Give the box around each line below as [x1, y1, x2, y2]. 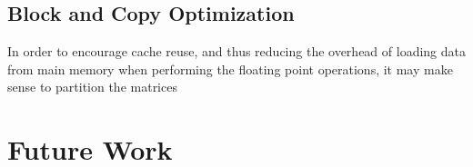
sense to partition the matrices [7, 77, 177, 96]
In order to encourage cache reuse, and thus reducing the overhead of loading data [7, 42, 466, 61]
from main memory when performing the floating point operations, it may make [7, 59, 453, 78]
